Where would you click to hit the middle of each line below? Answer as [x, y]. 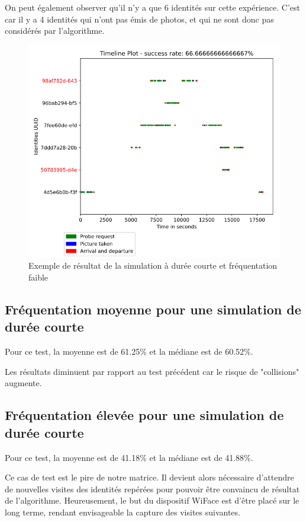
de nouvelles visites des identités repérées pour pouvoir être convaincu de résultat [152, 488]
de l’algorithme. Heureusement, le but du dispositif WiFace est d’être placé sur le [152, 500]
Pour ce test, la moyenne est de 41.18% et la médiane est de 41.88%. [129, 457]
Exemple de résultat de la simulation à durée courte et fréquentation [153, 265]
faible [38, 277]
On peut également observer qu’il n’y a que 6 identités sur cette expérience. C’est [152, 7]
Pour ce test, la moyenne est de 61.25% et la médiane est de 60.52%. [129, 351]
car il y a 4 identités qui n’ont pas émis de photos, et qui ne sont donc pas [139, 19]
